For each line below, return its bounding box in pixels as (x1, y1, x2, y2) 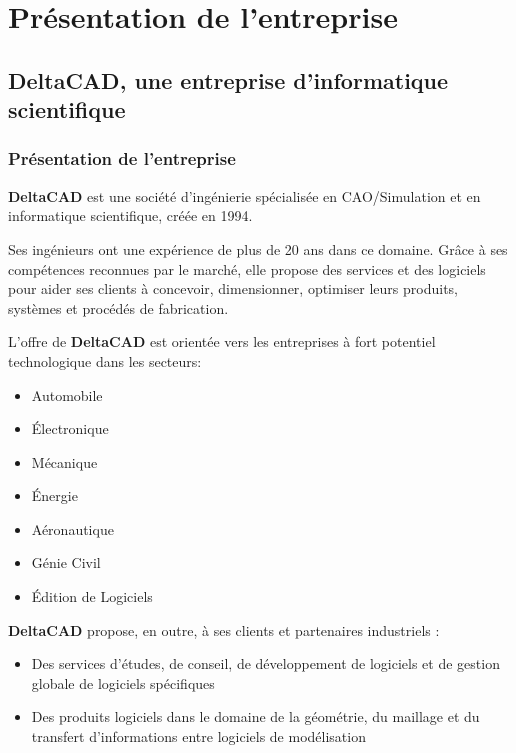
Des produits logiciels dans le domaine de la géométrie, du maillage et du (31, 706, 480, 727)
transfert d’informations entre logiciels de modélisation (31, 726, 366, 747)
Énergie (31, 485, 78, 506)
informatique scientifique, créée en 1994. (8, 205, 253, 226)
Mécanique (31, 451, 98, 472)
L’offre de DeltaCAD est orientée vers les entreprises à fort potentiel (8, 331, 436, 352)
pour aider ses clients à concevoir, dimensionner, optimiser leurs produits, (8, 278, 458, 299)
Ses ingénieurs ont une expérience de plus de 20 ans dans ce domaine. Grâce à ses (8, 238, 508, 259)
